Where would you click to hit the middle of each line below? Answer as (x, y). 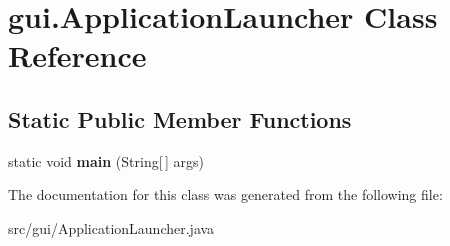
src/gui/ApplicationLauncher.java (111, 227)
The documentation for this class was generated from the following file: (225, 194)
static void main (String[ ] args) (106, 160)
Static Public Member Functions (180, 118)
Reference (77, 55)
